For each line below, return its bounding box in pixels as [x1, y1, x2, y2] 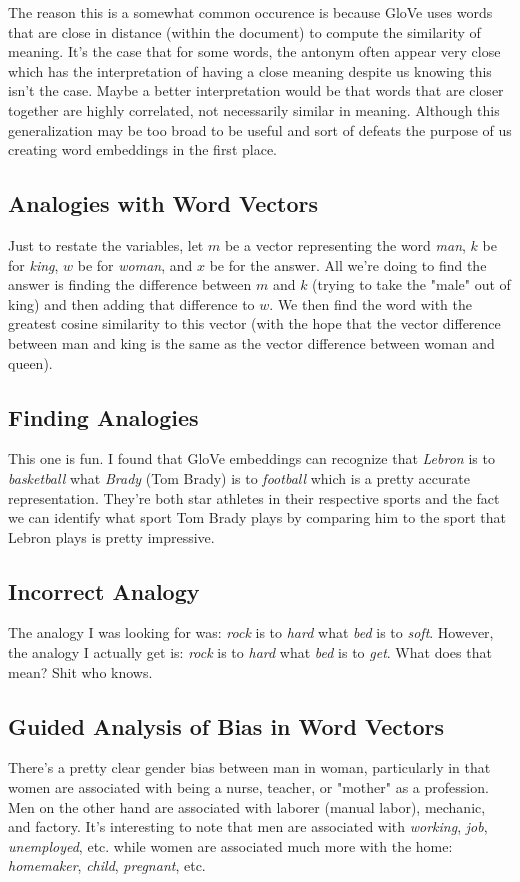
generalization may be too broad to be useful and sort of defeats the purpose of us [8, 119, 512, 140]
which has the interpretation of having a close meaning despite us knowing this [8, 60, 492, 81]
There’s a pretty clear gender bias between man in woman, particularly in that [8, 757, 491, 778]
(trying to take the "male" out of [312, 274, 511, 295]
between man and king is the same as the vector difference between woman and [8, 332, 495, 353]
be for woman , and [77, 254, 193, 275]
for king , [8, 254, 59, 275]
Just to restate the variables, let [8, 234, 204, 255]
